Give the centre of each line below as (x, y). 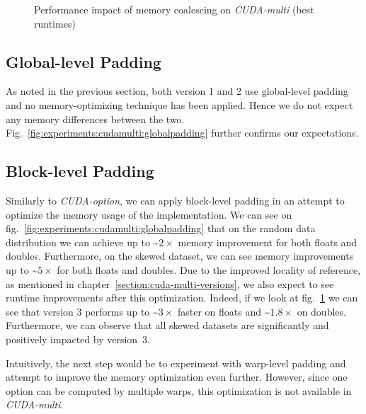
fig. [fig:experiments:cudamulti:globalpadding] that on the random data (161, 228)
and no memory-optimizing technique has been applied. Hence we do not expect (179, 104)
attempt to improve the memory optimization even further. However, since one (177, 377)
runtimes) (55, 23)
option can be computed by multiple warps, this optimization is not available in (179, 390)
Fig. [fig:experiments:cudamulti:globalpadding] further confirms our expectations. (182, 133)
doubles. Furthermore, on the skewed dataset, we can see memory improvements (180, 256)
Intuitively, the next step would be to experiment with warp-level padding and (176, 363)
